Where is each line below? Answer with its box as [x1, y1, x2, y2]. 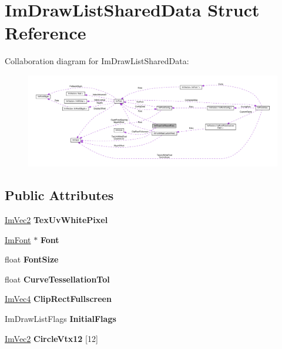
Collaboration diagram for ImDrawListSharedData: [5, 55, 189, 67]
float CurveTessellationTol [5, 272, 110, 285]
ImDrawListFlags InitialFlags [5, 312, 116, 324]
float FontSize [5, 253, 59, 265]
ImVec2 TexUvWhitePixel [5, 213, 108, 225]
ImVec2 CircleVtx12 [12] [5, 332, 98, 344]
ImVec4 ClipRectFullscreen [5, 293, 112, 305]
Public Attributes [5, 186, 114, 204]
